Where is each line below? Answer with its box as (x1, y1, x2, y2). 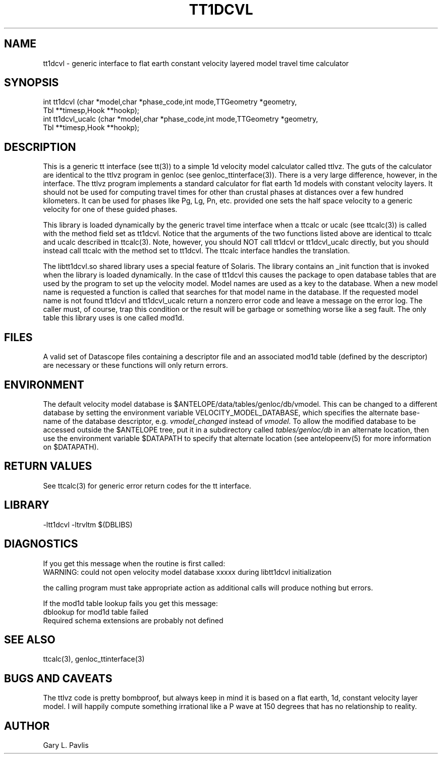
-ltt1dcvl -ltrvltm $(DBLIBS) (43, 520, 133, 529)
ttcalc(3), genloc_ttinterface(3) (43, 655, 145, 664)
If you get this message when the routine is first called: (43, 559, 226, 568)
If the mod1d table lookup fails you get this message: (43, 599, 218, 608)
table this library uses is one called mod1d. (43, 313, 184, 322)
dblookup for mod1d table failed (43, 607, 148, 616)
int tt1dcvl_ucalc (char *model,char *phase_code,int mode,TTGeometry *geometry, (43, 115, 318, 124)
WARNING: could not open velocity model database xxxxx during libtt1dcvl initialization (43, 567, 332, 576)
